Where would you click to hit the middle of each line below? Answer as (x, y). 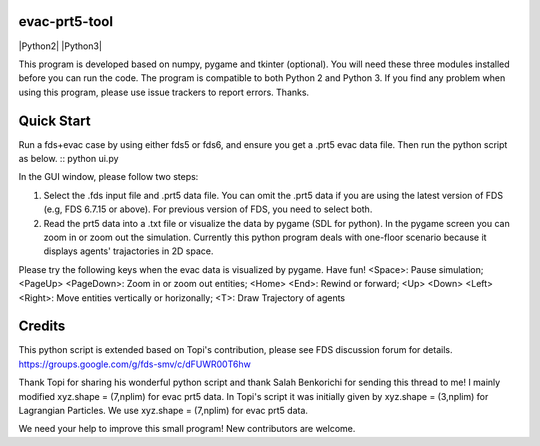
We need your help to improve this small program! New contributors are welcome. (187, 429)
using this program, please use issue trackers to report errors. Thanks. (164, 92)
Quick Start (54, 120)
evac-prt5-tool (66, 21)
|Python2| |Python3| (60, 46)
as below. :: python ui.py (68, 158)
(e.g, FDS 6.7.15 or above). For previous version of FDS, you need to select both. (208, 209)
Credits (42, 326)
